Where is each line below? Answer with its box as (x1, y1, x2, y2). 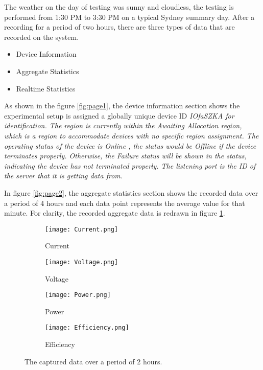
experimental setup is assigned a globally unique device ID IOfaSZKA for (4, 110, 234, 121)
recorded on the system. (4, 31, 79, 42)
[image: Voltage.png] (45, 258, 118, 266)
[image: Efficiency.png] (45, 324, 129, 332)
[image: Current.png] (45, 225, 118, 233)
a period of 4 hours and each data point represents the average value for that (4, 197, 245, 208)
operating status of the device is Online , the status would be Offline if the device (4, 140, 256, 151)
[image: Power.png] (45, 291, 111, 299)
